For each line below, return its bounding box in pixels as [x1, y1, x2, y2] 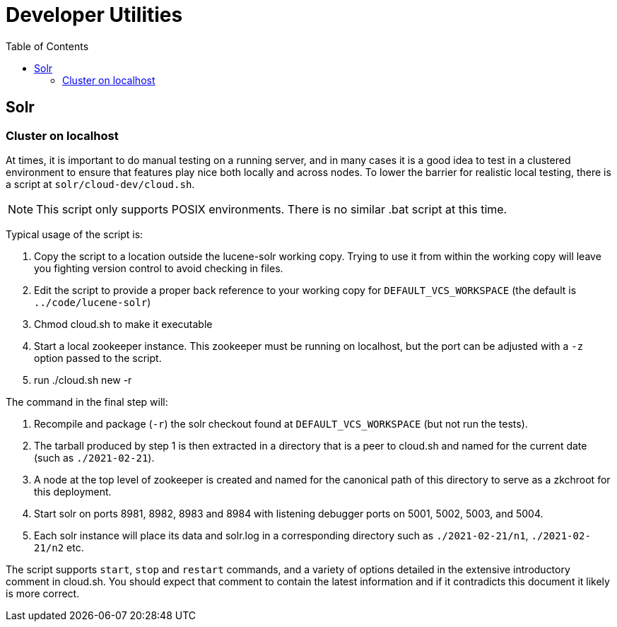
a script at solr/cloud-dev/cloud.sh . [6, 177, 195, 190]
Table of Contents [6, 40, 89, 52]
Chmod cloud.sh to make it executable [34, 317, 213, 330]
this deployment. [34, 485, 112, 498]
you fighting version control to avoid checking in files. [34, 262, 283, 274]
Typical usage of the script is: [6, 228, 143, 240]
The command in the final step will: [6, 395, 168, 408]
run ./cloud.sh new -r [34, 373, 132, 386]
